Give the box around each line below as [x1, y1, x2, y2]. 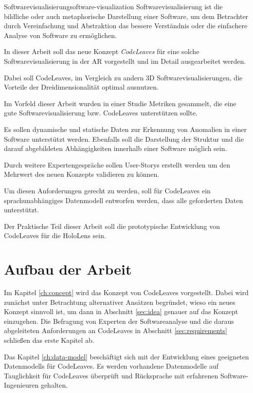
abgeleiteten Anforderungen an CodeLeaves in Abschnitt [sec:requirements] [4, 325, 227, 336]
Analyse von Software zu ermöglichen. [4, 30, 117, 40]
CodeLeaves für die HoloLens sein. [4, 230, 106, 241]
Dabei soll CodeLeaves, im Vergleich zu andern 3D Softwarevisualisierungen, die [4, 72, 243, 82]
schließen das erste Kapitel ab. [4, 335, 94, 345]
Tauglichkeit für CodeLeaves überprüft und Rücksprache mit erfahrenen [4, 370, 218, 380]
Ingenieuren [4, 380, 39, 390]
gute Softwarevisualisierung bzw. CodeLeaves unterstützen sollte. [4, 108, 198, 118]
